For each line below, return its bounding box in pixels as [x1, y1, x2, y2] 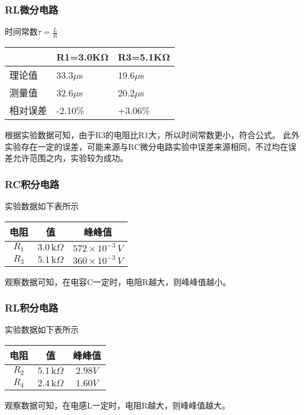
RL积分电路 [5, 300, 58, 315]
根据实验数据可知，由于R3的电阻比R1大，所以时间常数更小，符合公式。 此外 [5, 129, 300, 141]
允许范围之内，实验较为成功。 [12, 152, 128, 164]
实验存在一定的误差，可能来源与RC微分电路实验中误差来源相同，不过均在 [5, 140, 289, 152]
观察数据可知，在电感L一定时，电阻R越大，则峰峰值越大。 [5, 399, 230, 411]
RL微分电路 [5, 2, 58, 16]
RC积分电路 [5, 176, 59, 191]
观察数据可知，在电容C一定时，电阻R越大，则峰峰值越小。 [5, 275, 231, 287]
